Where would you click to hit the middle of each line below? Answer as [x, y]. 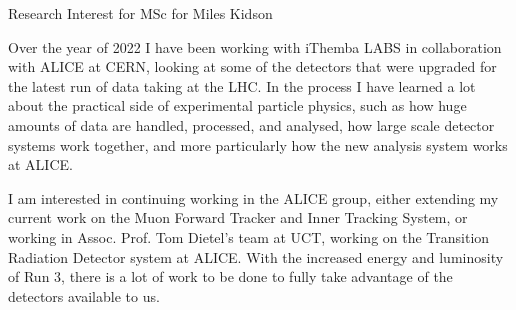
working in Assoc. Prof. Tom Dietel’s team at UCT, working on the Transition [249, 236]
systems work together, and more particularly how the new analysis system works [258, 144]
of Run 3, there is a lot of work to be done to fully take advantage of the [230, 276]
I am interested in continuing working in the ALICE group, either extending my [253, 197]
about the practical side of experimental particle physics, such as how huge [237, 105]
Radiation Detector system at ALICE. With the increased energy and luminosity [256, 256]
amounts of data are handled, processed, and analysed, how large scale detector [251, 124]
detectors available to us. [84, 295]
